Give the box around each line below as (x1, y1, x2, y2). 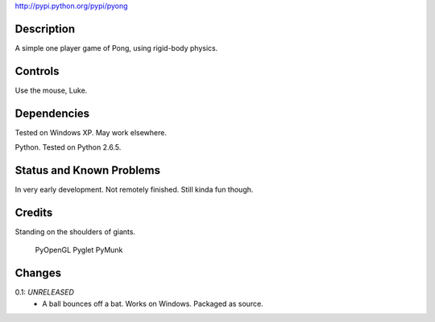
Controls (14, 64, 60, 78)
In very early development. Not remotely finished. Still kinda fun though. (14, 185, 254, 195)
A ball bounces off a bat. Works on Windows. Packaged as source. (42, 299, 263, 308)
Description (14, 22, 76, 35)
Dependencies (14, 106, 90, 120)
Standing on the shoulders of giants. (14, 226, 136, 237)
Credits (14, 205, 53, 219)
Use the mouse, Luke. (14, 85, 88, 95)
